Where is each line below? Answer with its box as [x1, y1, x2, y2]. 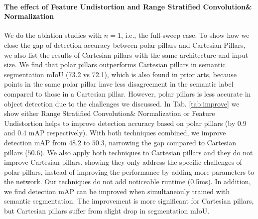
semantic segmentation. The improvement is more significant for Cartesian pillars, [4, 196, 254, 206]
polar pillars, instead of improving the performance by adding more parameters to [4, 166, 255, 177]
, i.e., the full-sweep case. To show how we [121, 30, 250, 40]
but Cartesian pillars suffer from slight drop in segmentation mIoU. [4, 206, 210, 216]
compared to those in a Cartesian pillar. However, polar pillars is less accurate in [4, 88, 251, 99]
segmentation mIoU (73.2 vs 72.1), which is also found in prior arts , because [4, 69, 237, 79]
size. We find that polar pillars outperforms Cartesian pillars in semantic [4, 59, 226, 70]
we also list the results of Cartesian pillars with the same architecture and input [4, 49, 249, 60]
